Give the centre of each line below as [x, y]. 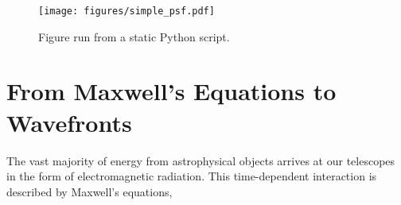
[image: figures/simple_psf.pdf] [127, 11]
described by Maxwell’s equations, [90, 191]
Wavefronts [69, 122]
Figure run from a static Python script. [134, 36]
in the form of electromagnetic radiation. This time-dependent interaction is [192, 176]
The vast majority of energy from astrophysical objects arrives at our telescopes [201, 160]
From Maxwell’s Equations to [171, 91]
